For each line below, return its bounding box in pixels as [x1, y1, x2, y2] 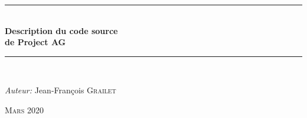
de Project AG [5, 36, 66, 48]
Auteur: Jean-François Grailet [5, 84, 116, 96]
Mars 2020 [5, 103, 44, 116]
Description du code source [5, 24, 118, 36]
